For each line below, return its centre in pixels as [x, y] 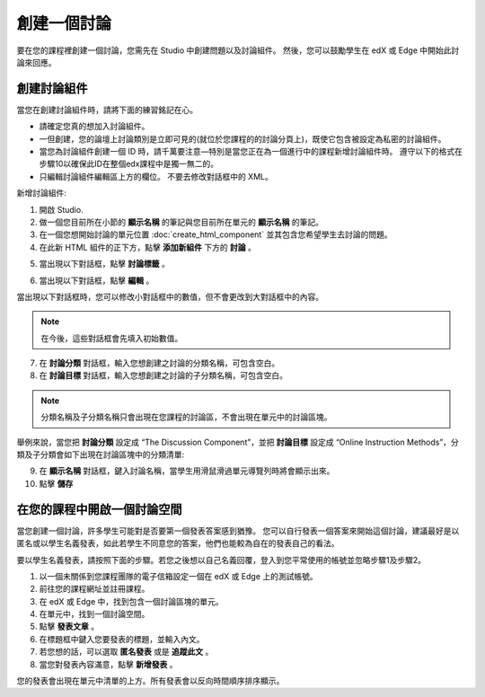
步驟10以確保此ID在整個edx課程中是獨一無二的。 [129, 164]
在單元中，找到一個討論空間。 [94, 614]
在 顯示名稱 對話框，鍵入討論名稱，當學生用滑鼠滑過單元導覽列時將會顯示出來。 [187, 471]
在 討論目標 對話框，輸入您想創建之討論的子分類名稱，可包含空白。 [163, 375]
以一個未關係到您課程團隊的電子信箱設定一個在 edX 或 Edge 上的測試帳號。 [178, 576]
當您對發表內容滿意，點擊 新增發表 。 [108, 664]
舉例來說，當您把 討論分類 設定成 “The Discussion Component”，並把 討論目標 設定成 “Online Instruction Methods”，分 [238, 442]
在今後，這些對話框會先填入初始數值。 [112, 338]
